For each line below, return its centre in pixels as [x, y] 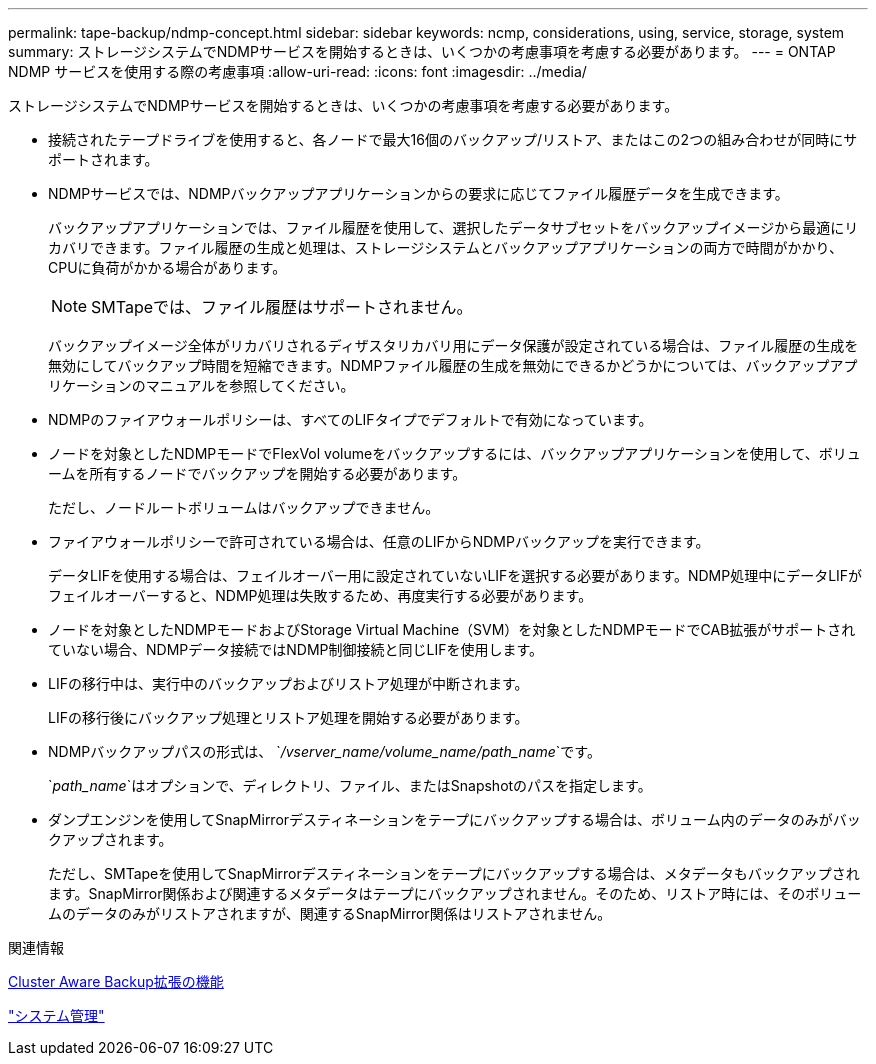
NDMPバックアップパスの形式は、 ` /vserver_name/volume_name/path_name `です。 [324, 751]
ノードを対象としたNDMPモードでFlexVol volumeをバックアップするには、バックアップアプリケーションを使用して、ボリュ [454, 453]
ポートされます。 [103, 159]
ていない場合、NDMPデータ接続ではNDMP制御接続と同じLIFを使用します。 [296, 649]
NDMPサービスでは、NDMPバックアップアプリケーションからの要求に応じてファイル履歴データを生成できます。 [418, 193]
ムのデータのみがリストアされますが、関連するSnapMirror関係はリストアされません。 [330, 913]
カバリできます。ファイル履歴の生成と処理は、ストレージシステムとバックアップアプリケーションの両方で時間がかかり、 [446, 247]
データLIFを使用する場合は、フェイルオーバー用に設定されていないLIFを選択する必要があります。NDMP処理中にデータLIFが [455, 575]
